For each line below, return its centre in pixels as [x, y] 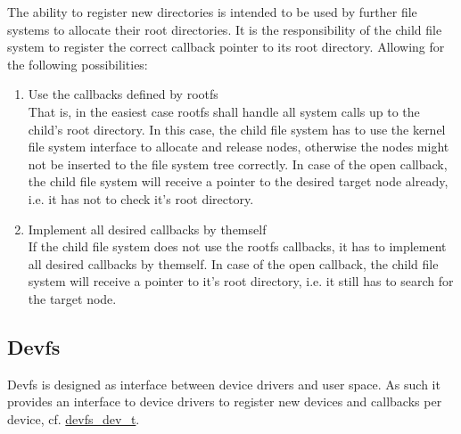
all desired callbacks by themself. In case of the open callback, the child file [233, 263]
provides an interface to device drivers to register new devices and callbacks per [225, 401]
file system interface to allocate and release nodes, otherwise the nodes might [239, 147]
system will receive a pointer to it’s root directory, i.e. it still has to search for [241, 281]
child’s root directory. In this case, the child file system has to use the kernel [237, 129]
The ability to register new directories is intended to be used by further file [212, 12]
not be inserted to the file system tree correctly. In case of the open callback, [238, 164]
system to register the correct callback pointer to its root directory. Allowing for [226, 47]
